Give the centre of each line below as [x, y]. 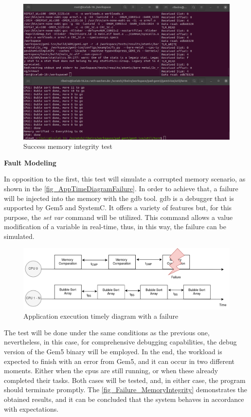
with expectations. [31, 408]
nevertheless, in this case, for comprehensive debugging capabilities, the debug [120, 342]
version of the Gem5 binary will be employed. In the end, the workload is [113, 351]
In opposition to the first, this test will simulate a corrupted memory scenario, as [125, 179]
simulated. [19, 236]
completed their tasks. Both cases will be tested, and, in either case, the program [125, 380]
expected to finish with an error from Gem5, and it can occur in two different [119, 361]
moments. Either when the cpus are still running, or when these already [111, 371]
